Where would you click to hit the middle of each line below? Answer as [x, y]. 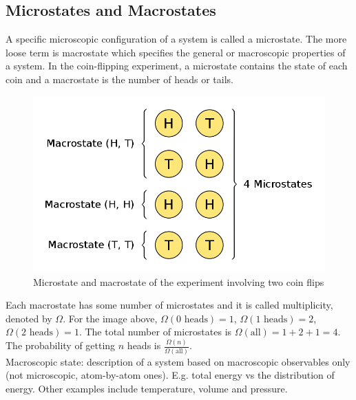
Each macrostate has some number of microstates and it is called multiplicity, [169, 305]
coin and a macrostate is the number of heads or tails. [119, 79]
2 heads [37, 333]
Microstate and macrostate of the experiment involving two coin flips [179, 281]
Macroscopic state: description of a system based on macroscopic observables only [178, 361]
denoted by [29, 318]
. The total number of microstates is [155, 332]
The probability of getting [61, 345]
